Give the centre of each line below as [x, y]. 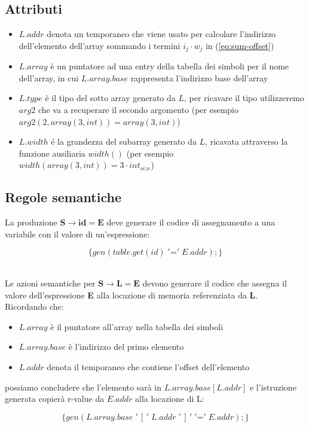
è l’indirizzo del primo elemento [126, 347]
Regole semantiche [63, 197]
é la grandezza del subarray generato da [124, 141]
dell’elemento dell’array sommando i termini [100, 45]
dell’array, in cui [49, 77]
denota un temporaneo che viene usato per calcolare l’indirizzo [161, 34]
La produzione [31, 222]
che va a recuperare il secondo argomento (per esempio [138, 110]
